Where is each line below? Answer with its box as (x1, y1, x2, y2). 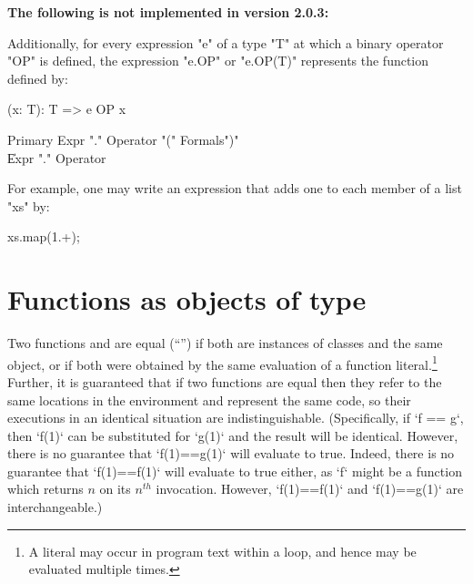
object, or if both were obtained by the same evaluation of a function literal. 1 (7, 352, 438, 374)
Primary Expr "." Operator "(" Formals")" (7, 129, 239, 149)
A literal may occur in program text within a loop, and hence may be (28, 541, 417, 560)
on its (99, 479, 131, 498)
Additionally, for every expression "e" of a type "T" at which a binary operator (7, 33, 444, 52)
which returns (7, 479, 84, 498)
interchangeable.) (7, 497, 103, 517)
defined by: (7, 68, 68, 87)
